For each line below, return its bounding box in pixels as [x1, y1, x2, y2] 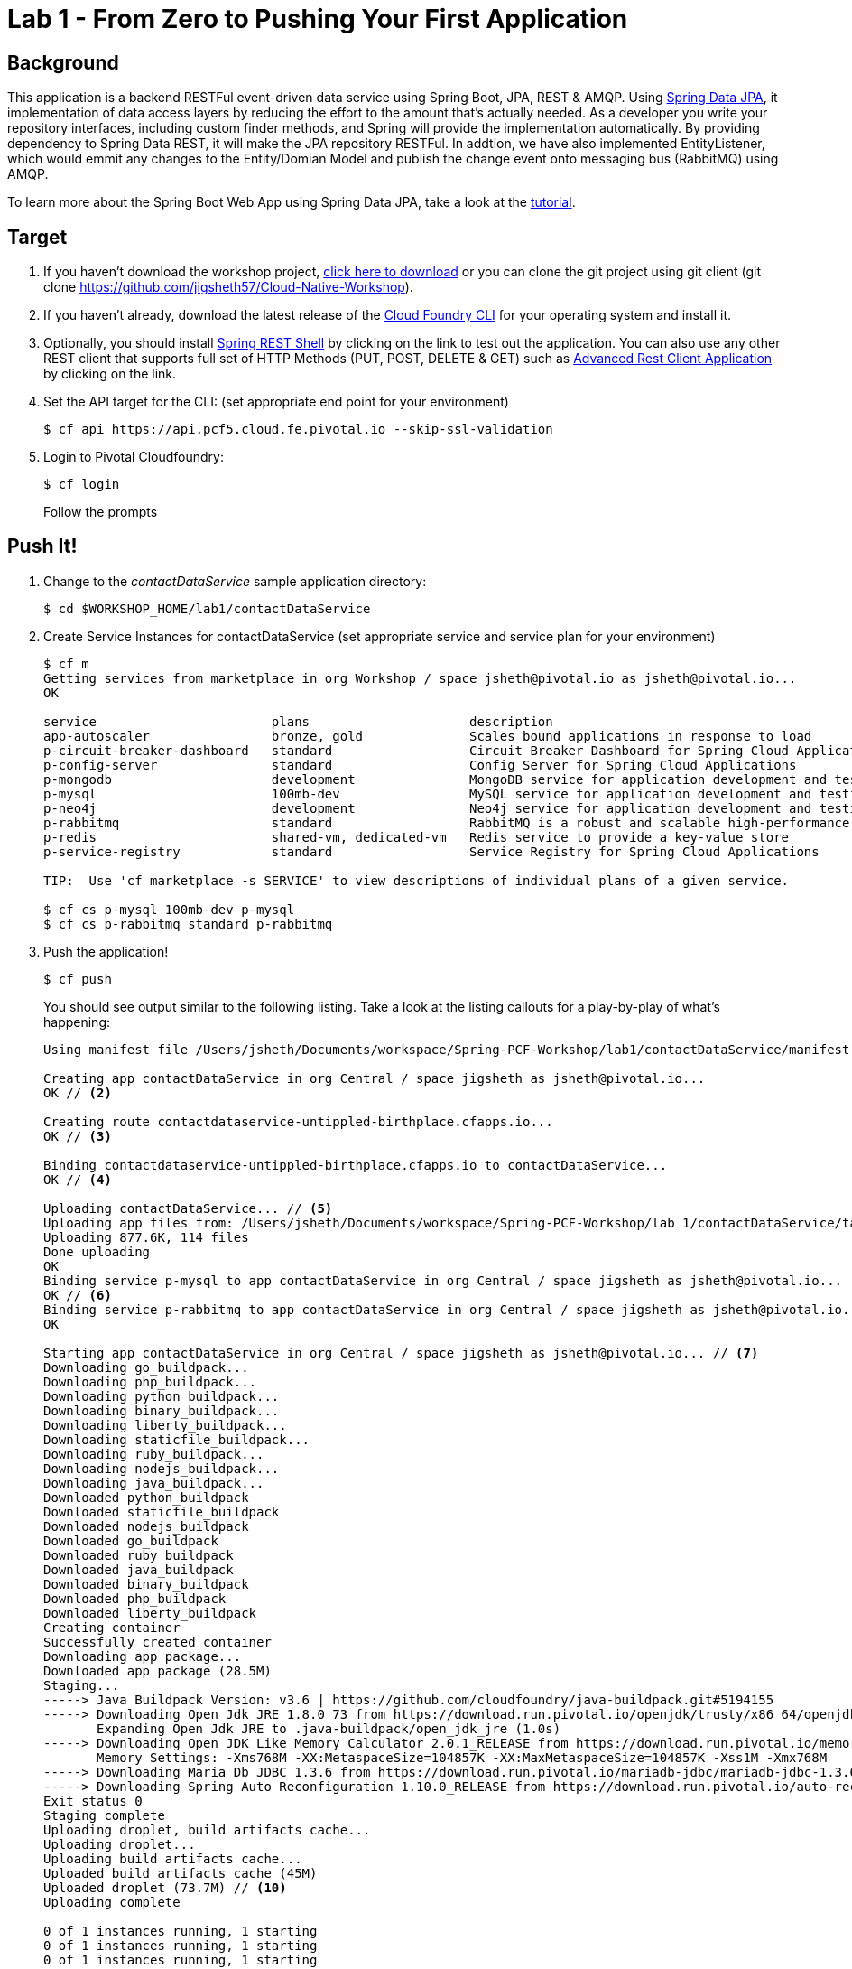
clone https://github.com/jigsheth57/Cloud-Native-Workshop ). [43, 279, 413, 295]
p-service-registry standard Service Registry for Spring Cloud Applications [43, 844, 820, 859]
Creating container [43, 1619, 181, 1635]
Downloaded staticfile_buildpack [43, 1504, 280, 1519]
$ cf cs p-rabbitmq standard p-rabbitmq [43, 916, 333, 931]
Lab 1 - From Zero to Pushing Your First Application [7, 4, 628, 34]
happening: [43, 1013, 110, 1030]
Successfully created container [43, 1634, 272, 1649]
